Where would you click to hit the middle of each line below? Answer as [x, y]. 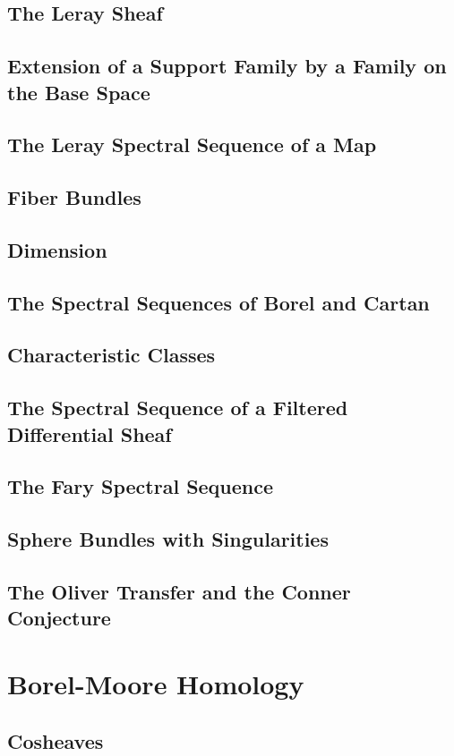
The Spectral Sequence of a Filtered [178, 408]
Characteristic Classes [111, 355]
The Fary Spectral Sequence [141, 486]
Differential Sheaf [90, 433]
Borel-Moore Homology [156, 683]
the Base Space [79, 92]
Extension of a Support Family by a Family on [227, 66]
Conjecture [59, 618]
